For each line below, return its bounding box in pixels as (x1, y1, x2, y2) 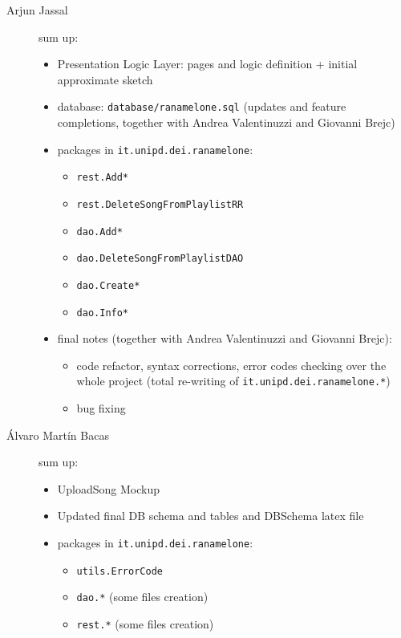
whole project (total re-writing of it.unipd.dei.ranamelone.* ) (76, 372, 391, 389)
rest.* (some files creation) (76, 616, 214, 632)
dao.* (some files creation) (76, 588, 209, 605)
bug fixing (76, 400, 126, 417)
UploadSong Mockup (57, 480, 160, 497)
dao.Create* (76, 279, 140, 291)
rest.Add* (76, 172, 129, 184)
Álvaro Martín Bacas (6, 426, 109, 443)
